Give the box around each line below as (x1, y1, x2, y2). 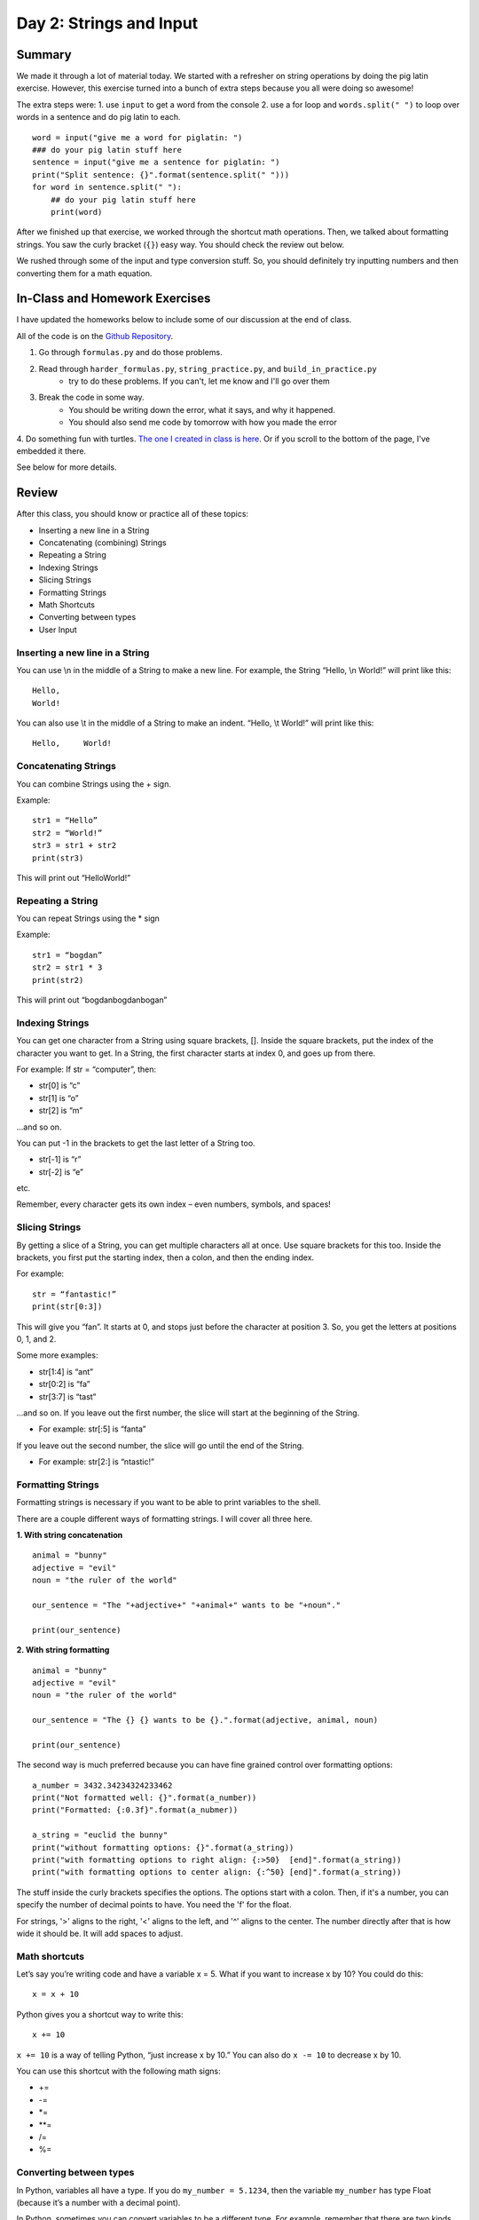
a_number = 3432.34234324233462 (32, 1780, 173, 1790)
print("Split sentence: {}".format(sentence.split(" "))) (32, 170, 290, 179)
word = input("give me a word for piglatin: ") (32, 132, 243, 142)
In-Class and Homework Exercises (16, 291, 211, 306)
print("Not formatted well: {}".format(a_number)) (32, 1793, 257, 1803)
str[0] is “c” (38, 1080, 81, 1091)
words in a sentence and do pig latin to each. (16, 112, 181, 123)
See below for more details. (16, 462, 117, 472)
